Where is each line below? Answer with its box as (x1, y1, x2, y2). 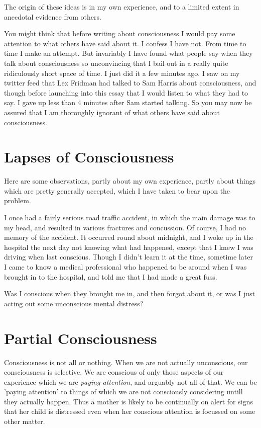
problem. (4, 195, 31, 206)
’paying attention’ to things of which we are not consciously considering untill (4, 386, 243, 397)
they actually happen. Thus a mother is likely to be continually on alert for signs (4, 396, 253, 406)
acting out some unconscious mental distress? (4, 298, 144, 308)
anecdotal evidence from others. (4, 11, 101, 22)
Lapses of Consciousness (4, 146, 174, 167)
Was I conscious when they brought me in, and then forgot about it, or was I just (4, 288, 255, 299)
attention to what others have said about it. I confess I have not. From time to (4, 38, 246, 48)
